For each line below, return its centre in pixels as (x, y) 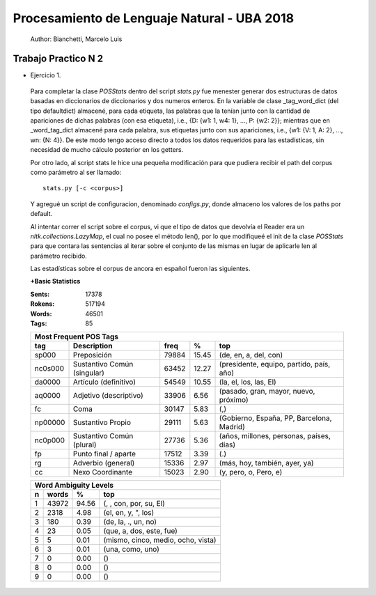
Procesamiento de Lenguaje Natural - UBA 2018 (154, 18)
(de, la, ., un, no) (130, 522)
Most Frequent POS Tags (76, 337)
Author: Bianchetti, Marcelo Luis (76, 39)
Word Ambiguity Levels (74, 486)
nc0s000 (49, 369)
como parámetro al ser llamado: (76, 172)
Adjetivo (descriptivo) (108, 396)
